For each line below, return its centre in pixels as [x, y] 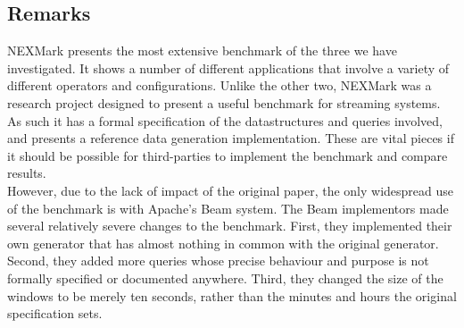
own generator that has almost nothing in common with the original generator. [223, 243]
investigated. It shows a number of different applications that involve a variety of [228, 67]
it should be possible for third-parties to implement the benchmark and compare [228, 155]
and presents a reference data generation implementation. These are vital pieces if [231, 138]
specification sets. [55, 313]
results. [27, 173]
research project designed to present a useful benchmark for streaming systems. [224, 102]
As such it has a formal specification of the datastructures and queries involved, [225, 120]
